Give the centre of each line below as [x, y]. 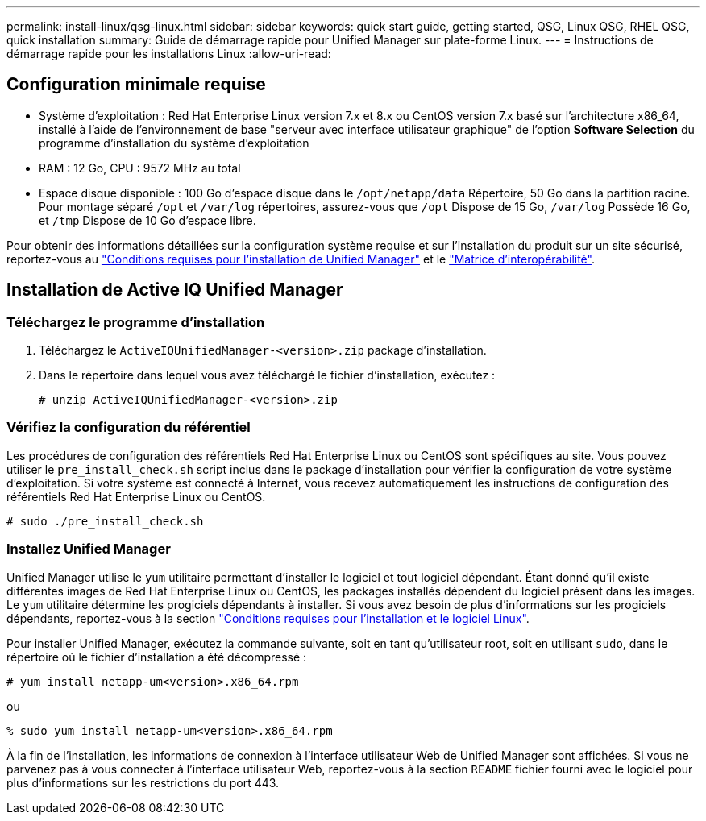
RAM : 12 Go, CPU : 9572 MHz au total [140, 168]
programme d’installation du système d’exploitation [174, 143]
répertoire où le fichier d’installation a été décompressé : [157, 657]
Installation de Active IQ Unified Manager [175, 290]
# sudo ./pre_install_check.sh [105, 521]
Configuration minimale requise [136, 85]
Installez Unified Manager [89, 549]
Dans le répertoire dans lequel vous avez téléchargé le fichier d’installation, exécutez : [267, 375]
